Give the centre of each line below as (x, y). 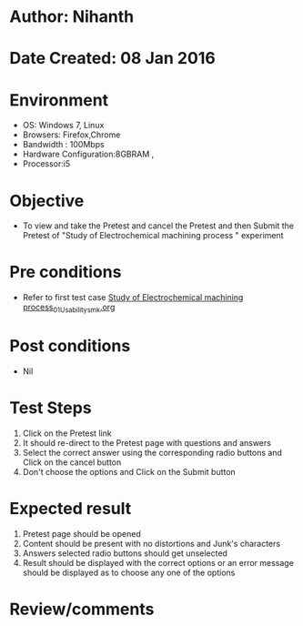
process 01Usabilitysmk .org (69, 308)
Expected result (71, 509)
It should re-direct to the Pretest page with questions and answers (146, 442)
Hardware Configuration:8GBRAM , (88, 154)
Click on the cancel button (72, 462)
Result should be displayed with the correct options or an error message (158, 562)
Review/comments (82, 609)
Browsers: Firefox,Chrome (71, 135)
